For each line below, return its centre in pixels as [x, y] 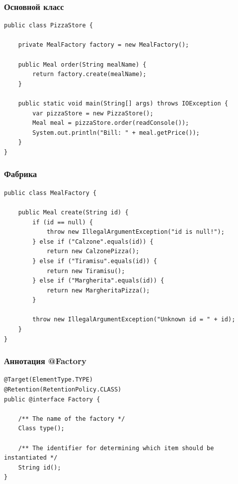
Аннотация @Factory [45, 361]
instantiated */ [31, 458]
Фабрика [21, 174]
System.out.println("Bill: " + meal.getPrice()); [116, 133]
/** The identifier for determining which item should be [116, 448]
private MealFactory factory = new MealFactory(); [104, 45]
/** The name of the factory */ [72, 419]
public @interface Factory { [52, 399]
